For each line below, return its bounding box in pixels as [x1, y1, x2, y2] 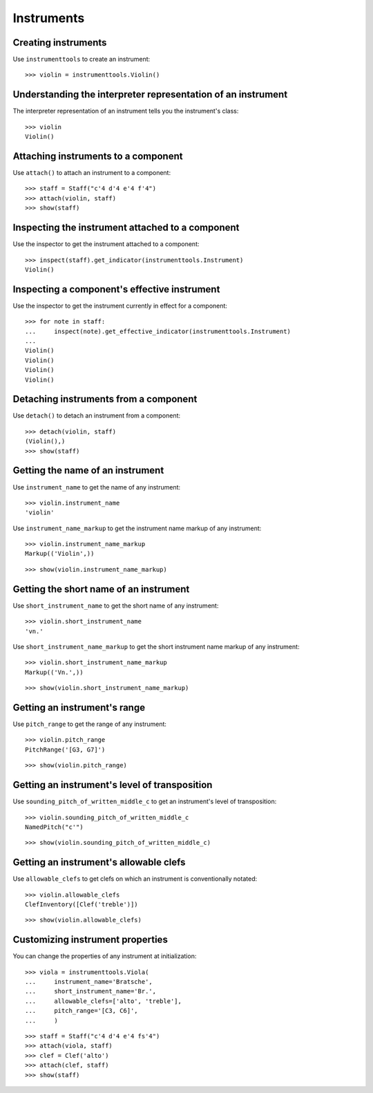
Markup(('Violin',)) [25, 550, 95, 558]
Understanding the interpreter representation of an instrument [12, 88, 288, 100]
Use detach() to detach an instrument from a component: [12, 411, 181, 420]
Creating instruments [12, 37, 107, 48]
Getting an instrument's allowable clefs [12, 857, 186, 868]
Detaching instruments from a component [12, 393, 198, 405]
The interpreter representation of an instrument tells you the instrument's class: [12, 107, 239, 115]
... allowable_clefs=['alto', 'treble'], [25, 997, 182, 1005]
